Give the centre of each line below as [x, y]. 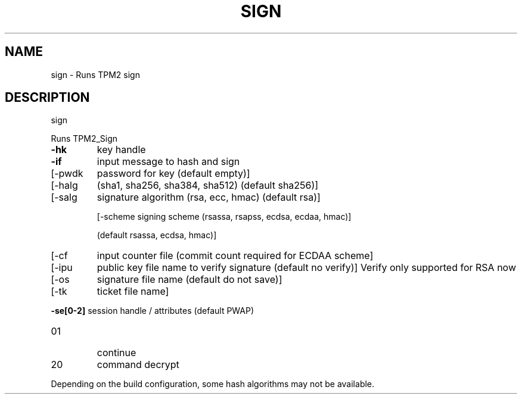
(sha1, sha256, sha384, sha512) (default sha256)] [208, 186]
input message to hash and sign [168, 162]
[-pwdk [67, 174]
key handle [121, 150]
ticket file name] [133, 292]
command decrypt [138, 365]
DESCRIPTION [47, 98]
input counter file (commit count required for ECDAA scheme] [235, 256]
